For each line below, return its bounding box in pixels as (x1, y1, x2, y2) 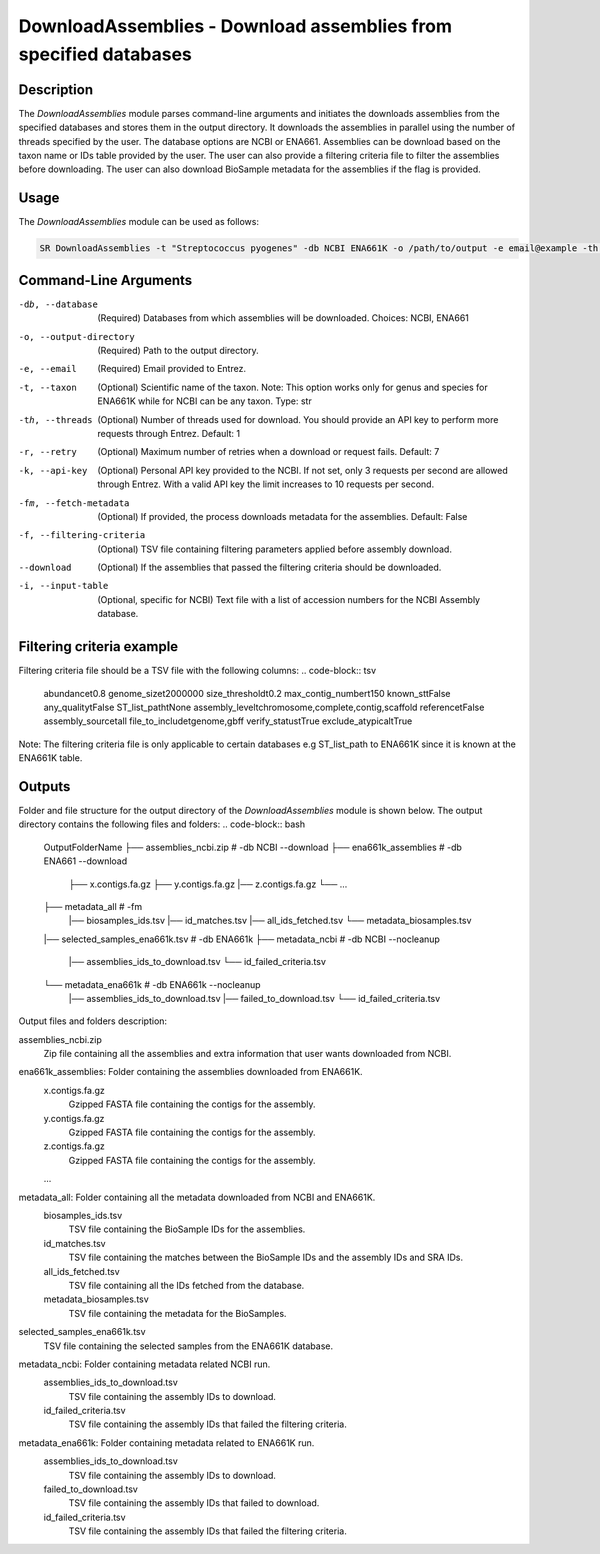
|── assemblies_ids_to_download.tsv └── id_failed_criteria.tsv (68, 956, 327, 968)
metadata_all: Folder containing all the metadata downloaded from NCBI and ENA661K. (18, 1191, 376, 1203)
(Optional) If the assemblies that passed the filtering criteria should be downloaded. (97, 561, 442, 574)
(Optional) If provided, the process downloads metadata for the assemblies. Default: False (97, 510, 468, 522)
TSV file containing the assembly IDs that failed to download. (68, 1497, 320, 1509)
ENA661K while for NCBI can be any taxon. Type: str (97, 395, 312, 407)
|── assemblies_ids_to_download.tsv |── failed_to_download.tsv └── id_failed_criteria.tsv (68, 992, 441, 1004)
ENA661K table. (18, 752, 83, 764)
